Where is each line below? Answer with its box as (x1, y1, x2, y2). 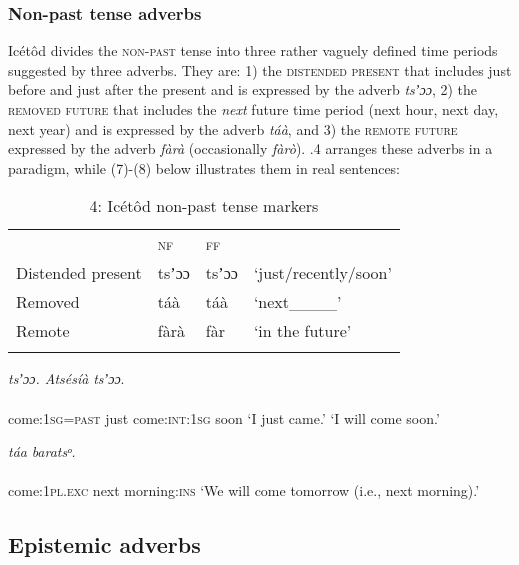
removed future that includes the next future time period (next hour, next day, (8, 99, 499, 119)
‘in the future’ (253, 319, 352, 343)
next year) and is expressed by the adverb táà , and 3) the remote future (8, 118, 458, 139)
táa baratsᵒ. (8, 441, 76, 462)
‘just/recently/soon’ (253, 261, 392, 285)
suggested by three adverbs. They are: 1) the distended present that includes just (8, 59, 512, 80)
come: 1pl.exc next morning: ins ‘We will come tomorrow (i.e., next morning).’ (8, 480, 480, 501)
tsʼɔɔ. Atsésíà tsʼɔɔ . (8, 368, 125, 389)
